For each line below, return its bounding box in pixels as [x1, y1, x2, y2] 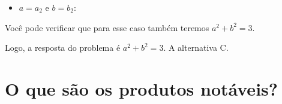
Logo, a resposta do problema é [5, 41, 121, 54]
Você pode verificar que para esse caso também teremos [5, 21, 209, 33]
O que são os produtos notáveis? [5, 76, 278, 100]
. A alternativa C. [163, 41, 229, 54]
